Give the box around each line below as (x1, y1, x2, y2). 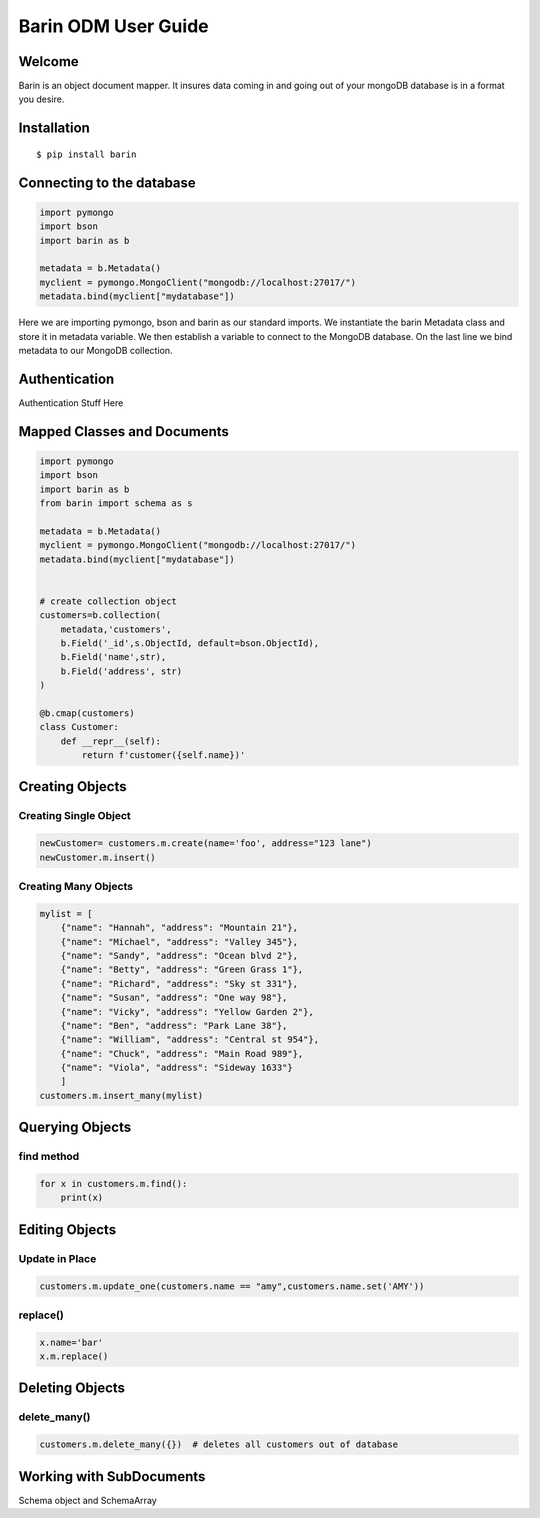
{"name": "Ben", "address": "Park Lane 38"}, (60, 1020, 288, 1031)
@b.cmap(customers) (39, 707, 135, 719)
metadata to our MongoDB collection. (18, 344, 173, 356)
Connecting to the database (18, 174, 197, 191)
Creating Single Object (18, 809, 132, 823)
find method (18, 1150, 80, 1164)
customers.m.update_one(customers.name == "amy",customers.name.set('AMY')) (39, 1280, 425, 1292)
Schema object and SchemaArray (18, 1494, 157, 1506)
